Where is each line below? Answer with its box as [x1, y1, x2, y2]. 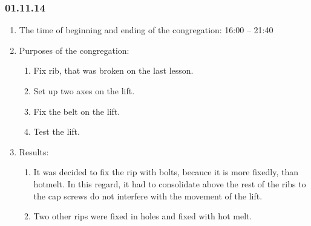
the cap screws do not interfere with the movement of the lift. [33, 189, 263, 202]
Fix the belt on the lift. [33, 105, 120, 117]
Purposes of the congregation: [19, 44, 129, 56]
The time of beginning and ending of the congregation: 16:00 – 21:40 [19, 24, 273, 36]
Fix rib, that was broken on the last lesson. [33, 64, 194, 77]
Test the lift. [33, 125, 80, 138]
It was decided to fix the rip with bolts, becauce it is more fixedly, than [33, 166, 299, 178]
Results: [19, 145, 49, 158]
